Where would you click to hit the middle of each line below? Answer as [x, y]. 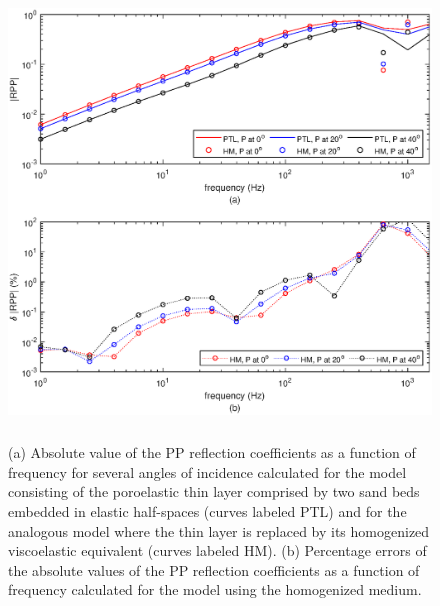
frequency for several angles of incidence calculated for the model [207, 471]
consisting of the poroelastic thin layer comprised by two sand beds [214, 491]
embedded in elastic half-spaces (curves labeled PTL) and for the [207, 510]
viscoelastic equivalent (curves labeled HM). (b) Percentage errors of [217, 550]
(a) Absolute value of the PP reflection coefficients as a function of [212, 452]
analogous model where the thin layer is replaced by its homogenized [219, 530]
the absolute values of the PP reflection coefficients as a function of [214, 569]
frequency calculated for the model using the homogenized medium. [215, 589]
